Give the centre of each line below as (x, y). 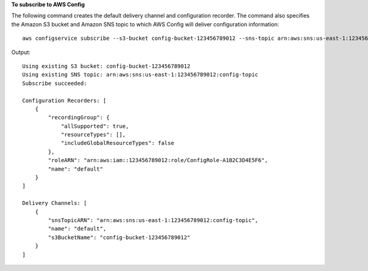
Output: (21, 52)
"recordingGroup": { (79, 117)
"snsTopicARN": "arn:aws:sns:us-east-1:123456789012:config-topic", (153, 220)
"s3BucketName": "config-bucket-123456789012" (119, 237)
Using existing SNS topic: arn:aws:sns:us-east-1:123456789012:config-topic (140, 75)
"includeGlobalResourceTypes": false (118, 143)
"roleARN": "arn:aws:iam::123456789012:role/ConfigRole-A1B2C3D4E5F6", (158, 160)
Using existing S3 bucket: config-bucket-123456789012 (106, 66)
